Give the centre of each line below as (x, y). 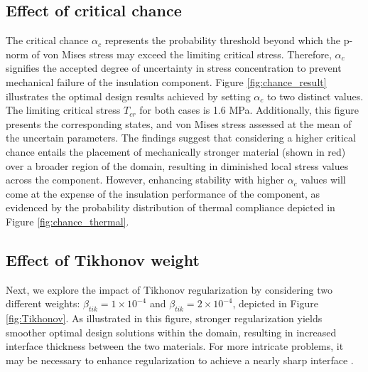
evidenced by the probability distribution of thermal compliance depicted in (171, 207)
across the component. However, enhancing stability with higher (145, 180)
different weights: (43, 303)
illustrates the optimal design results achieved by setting (128, 96)
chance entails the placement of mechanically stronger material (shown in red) (176, 151)
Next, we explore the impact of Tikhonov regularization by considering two (169, 289)
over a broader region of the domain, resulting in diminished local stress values (177, 165)
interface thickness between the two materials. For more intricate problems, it (175, 346)
